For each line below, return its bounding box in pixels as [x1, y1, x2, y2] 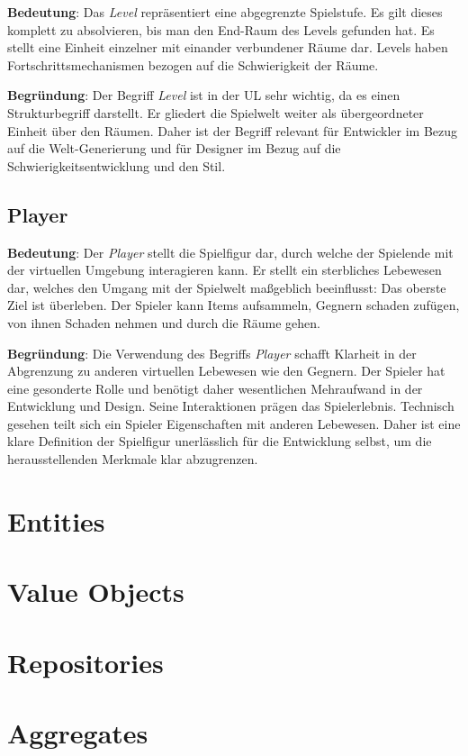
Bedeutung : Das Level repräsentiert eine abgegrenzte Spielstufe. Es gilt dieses [7, 3, 443, 21]
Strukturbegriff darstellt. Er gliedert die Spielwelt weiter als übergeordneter [7, 103, 424, 122]
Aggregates [7, 714, 148, 751]
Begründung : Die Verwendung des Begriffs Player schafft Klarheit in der [7, 343, 417, 362]
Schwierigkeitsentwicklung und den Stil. [7, 156, 226, 175]
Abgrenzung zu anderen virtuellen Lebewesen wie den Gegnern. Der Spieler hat [7, 361, 445, 380]
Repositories [7, 643, 164, 680]
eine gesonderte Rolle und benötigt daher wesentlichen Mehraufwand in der [7, 378, 423, 397]
